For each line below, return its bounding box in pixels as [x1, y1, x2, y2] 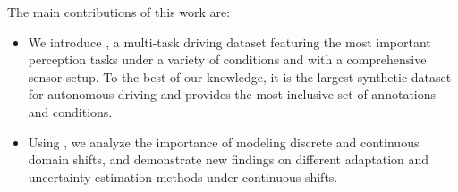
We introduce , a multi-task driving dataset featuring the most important [28, 32, 431, 51]
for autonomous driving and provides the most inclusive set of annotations [28, 85, 437, 104]
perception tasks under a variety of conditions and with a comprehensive [28, 50, 427, 69]
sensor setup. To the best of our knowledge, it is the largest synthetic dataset [28, 67, 452, 86]
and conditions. [28, 102, 113, 121]
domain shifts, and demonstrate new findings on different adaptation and [28, 150, 429, 169]
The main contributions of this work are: [7, 3, 231, 21]
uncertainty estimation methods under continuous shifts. [28, 167, 338, 186]
